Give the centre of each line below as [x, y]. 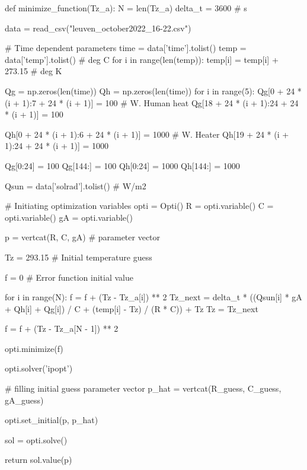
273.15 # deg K [33, 71]
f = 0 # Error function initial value [69, 277]
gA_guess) [24, 400]
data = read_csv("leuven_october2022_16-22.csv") [98, 28]
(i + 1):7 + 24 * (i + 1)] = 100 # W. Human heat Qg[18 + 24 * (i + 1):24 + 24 [152, 102]
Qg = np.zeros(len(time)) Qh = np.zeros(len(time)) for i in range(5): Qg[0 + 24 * [153, 90]
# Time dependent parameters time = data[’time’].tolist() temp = [126, 48]
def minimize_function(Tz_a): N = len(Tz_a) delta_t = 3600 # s [126, 8]
